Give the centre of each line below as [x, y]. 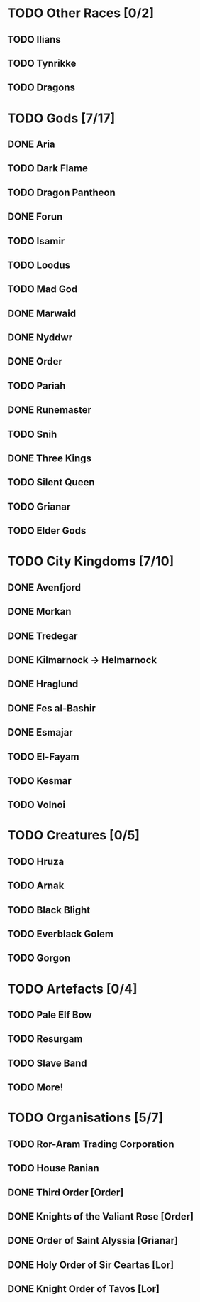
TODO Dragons [41, 88]
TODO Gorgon [39, 958]
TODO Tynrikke [42, 63]
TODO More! [35, 1088]
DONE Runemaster [50, 410]
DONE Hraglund [43, 684]
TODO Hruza [36, 861]
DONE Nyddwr [40, 338]
